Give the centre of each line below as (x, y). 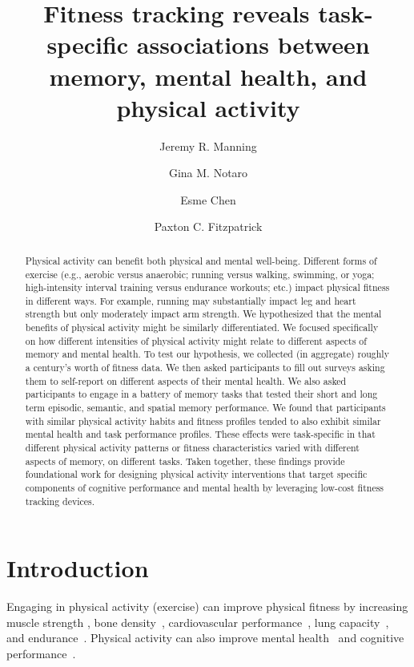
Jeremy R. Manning (208, 146)
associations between (253, 44)
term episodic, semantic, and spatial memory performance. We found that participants (205, 408)
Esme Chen (208, 199)
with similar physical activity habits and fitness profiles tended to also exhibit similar (203, 420)
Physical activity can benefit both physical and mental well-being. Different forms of (201, 260)
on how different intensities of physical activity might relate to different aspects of (196, 340)
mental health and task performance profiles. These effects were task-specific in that (200, 434)
